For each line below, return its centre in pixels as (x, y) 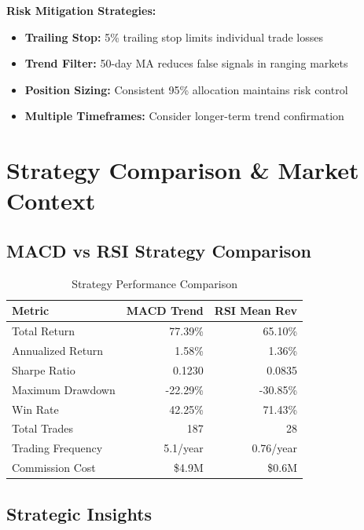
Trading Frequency (57, 448)
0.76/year (275, 448)
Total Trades (42, 428)
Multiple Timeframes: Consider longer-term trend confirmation (184, 116)
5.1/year (184, 448)
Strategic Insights (79, 513)
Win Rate (35, 409)
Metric (31, 311)
